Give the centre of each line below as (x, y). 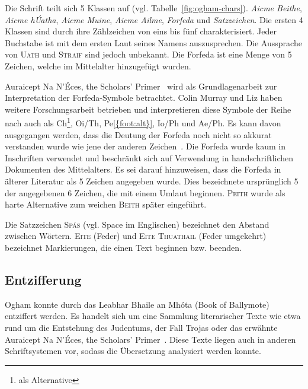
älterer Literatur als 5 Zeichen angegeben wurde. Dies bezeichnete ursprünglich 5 (152, 181)
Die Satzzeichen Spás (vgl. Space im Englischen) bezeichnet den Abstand (137, 224)
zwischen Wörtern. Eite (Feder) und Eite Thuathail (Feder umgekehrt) (136, 236)
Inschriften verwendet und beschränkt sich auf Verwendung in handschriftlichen (149, 157)
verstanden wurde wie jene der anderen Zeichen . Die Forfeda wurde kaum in (145, 146)
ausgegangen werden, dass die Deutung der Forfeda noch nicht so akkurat (138, 134)
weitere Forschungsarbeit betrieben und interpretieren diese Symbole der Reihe (148, 109)
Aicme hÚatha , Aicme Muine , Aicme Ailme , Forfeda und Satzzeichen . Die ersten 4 (154, 19)
